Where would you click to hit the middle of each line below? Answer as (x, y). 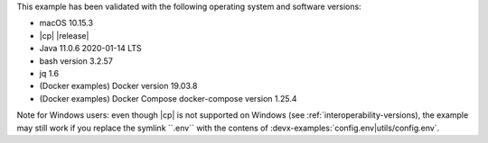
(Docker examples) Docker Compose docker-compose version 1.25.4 (168, 98)
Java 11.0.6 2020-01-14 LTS (90, 49)
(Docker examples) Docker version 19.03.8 (118, 86)
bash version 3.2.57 (76, 61)
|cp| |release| (64, 35)
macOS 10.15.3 (66, 23)
